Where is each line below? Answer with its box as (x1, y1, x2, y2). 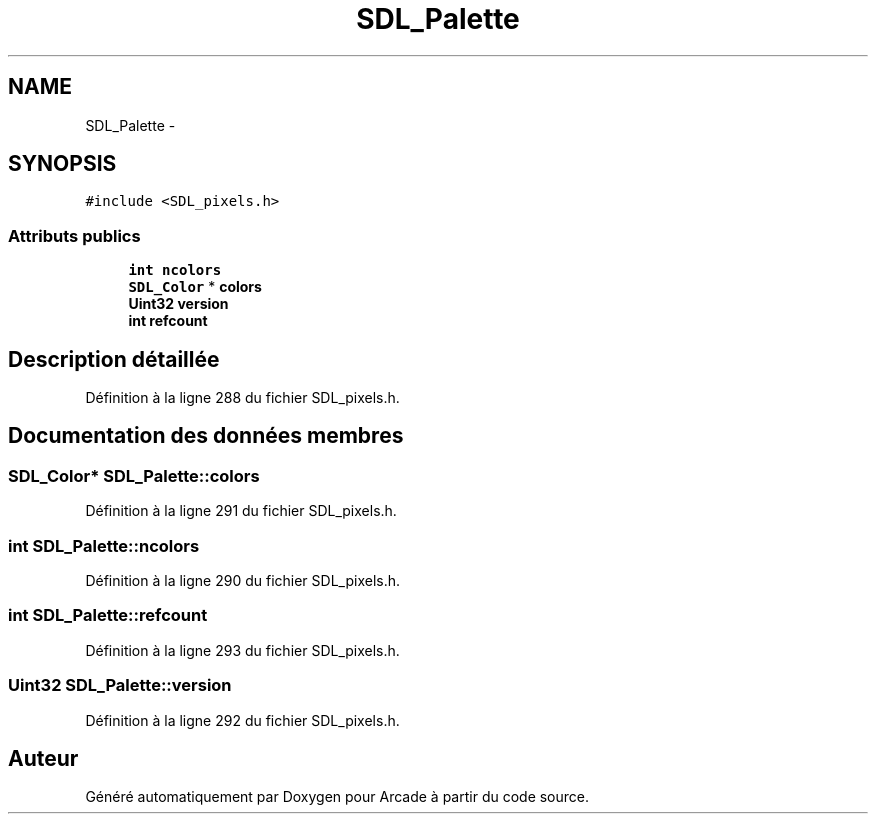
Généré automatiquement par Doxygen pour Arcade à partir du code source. (85, 788, 590, 806)
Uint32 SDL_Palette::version (8, 675, 232, 696)
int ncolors (128, 262, 222, 279)
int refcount (128, 312, 208, 330)
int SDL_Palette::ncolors (8, 535, 200, 556)
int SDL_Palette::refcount (8, 605, 208, 626)
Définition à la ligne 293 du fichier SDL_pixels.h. (85, 641, 400, 659)
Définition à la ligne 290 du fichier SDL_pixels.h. (85, 572, 401, 589)
